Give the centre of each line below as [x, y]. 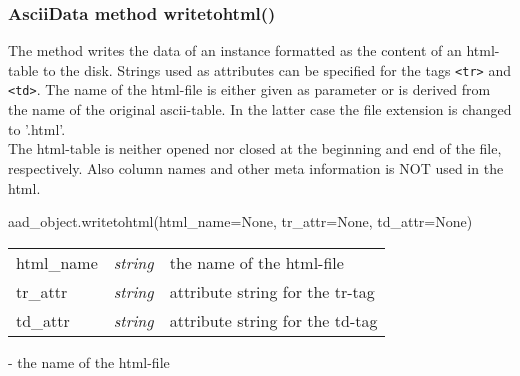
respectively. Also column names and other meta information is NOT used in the [256, 167]
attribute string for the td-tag [273, 320]
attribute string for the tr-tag [272, 291]
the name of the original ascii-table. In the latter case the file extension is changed [260, 109]
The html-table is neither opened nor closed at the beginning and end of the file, [255, 148]
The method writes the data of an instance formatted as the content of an [235, 50]
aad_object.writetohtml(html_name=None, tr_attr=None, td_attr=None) [240, 221]
